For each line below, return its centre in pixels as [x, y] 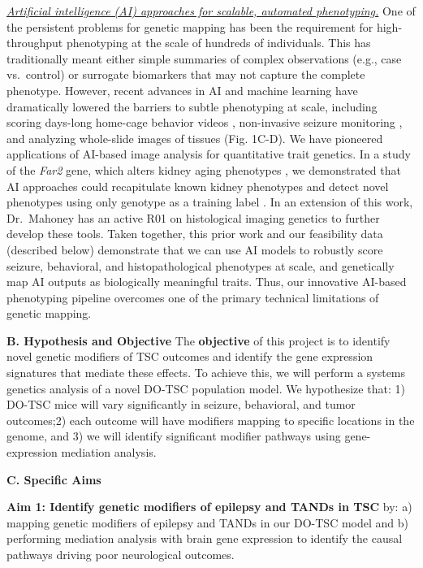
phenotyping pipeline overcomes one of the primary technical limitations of [193, 297]
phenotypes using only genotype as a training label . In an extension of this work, [210, 202]
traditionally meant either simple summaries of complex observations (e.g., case [204, 58]
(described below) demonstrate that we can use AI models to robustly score [195, 249]
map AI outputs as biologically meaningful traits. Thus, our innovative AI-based [207, 282]
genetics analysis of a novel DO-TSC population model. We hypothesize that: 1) [206, 388]
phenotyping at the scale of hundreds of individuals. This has [218, 43]
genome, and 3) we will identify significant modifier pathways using [174, 436]
